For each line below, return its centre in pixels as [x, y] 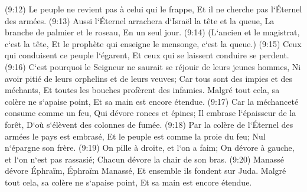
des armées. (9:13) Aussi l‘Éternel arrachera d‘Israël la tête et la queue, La [140, 20]
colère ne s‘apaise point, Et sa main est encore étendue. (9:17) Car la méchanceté [152, 101]
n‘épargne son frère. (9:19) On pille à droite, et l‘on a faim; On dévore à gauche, [150, 148]
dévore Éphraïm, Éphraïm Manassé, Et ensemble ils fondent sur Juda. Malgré [146, 171]
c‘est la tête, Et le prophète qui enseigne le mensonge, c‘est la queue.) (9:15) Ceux [153, 43]
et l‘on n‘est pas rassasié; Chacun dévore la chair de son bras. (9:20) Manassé [144, 159]
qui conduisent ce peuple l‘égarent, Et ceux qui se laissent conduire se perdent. [147, 55]
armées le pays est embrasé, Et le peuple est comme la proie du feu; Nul [135, 136]
